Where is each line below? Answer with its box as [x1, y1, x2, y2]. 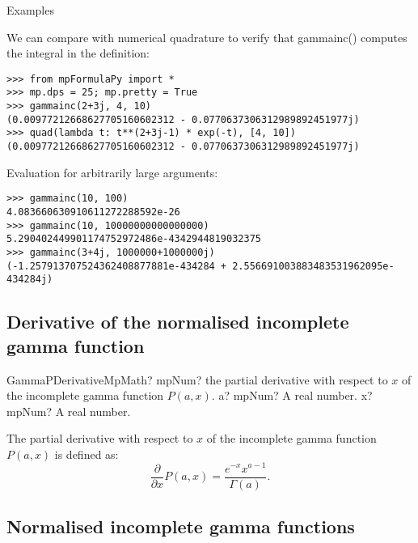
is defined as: [54, 445, 119, 462]
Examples [6, 2, 54, 18]
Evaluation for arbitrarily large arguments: [6, 163, 218, 180]
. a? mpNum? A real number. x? [211, 387, 373, 404]
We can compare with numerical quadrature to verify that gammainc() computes [6, 28, 407, 45]
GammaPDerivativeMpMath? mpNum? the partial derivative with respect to [6, 371, 388, 388]
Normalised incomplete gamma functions [6, 514, 355, 538]
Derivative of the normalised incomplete [6, 309, 349, 334]
